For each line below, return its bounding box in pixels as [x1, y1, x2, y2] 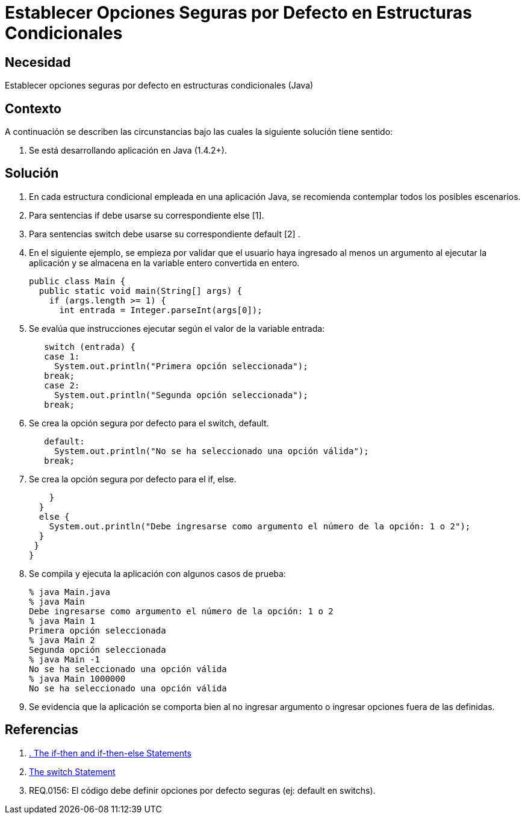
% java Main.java [29, 587, 110, 597]
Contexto [5, 101, 61, 116]
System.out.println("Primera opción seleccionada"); [54, 361, 308, 371]
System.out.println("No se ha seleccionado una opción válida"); [54, 446, 369, 456]
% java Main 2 [29, 635, 95, 645]
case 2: [44, 380, 80, 390]
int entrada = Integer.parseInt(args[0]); [59, 305, 262, 315]
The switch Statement [29, 766, 116, 777]
